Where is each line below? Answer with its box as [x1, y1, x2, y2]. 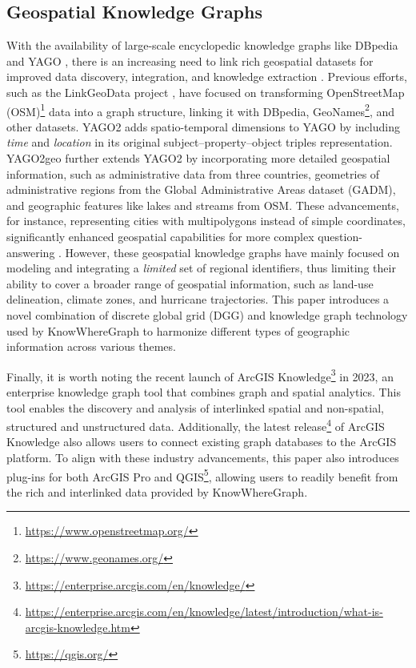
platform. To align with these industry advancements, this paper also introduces [6, 449, 399, 466]
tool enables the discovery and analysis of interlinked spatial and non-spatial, [6, 399, 384, 416]
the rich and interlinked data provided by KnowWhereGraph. [6, 483, 308, 500]
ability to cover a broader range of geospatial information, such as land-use [6, 275, 374, 292]
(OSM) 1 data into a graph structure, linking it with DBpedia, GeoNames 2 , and [6, 100, 395, 119]
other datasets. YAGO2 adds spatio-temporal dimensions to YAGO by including [6, 118, 400, 135]
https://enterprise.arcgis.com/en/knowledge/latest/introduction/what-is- [25, 603, 383, 620]
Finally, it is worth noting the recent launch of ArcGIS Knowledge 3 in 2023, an [6, 365, 394, 384]
